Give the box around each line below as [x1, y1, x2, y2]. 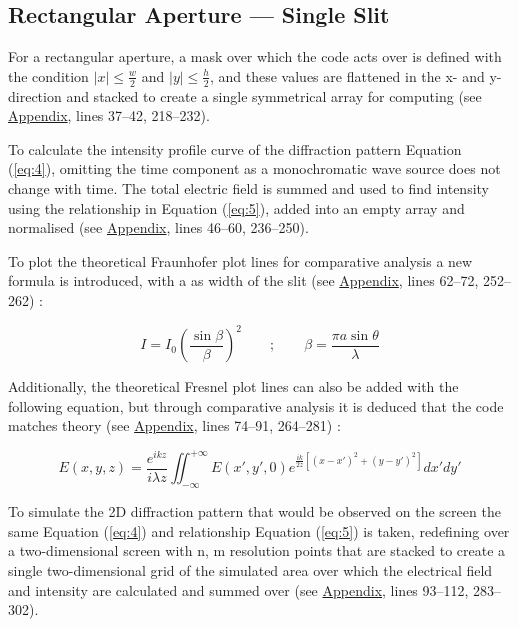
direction [8, 85, 62, 106]
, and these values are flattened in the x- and [209, 65, 485, 86]
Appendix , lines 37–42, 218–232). [8, 105, 210, 126]
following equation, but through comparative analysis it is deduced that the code [8, 395, 504, 416]
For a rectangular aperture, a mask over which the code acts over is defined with [8, 46, 502, 67]
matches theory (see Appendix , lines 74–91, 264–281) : [8, 415, 341, 436]
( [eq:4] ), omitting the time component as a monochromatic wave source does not [8, 158, 501, 179]
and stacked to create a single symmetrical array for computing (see [66, 85, 482, 106]
